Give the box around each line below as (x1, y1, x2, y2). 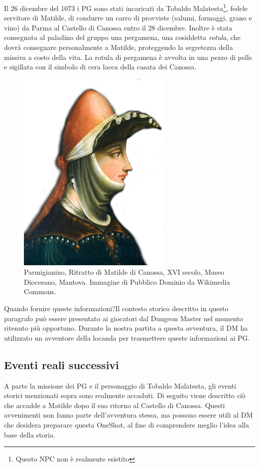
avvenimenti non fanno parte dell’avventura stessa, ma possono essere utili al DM (4, 410, 253, 420)
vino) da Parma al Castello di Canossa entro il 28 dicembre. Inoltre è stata (4, 22, 233, 32)
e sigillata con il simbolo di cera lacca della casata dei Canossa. (4, 61, 197, 72)
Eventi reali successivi (4, 357, 119, 372)
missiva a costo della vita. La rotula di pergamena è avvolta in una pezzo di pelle (4, 51, 252, 62)
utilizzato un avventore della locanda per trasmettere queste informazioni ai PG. (4, 332, 250, 343)
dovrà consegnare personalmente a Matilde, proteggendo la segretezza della (4, 42, 233, 52)
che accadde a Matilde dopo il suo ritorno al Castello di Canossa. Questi (4, 400, 225, 410)
